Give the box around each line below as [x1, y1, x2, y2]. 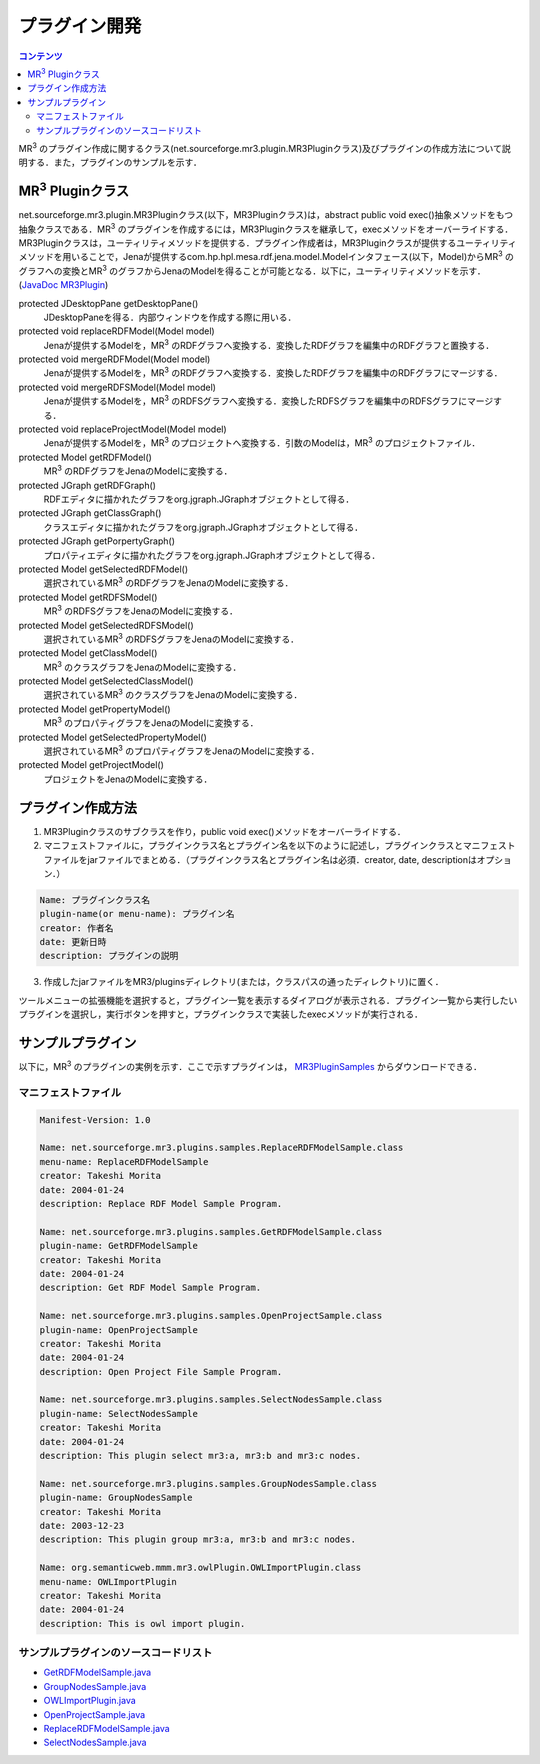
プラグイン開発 [18, 15, 142, 37]
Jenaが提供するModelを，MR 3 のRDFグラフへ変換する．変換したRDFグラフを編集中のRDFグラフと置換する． [43, 338, 495, 351]
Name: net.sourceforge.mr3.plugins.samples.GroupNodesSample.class [39, 1478, 378, 1489]
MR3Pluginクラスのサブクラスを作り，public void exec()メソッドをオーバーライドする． [43, 825, 407, 837]
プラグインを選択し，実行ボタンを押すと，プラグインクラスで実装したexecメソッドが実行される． [18, 1008, 424, 1020]
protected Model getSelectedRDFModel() [18, 563, 189, 575]
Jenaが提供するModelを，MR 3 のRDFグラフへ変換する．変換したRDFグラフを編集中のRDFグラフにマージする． [43, 365, 504, 379]
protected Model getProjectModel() [18, 759, 165, 771]
